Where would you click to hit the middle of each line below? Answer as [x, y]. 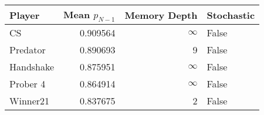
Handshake [32, 67]
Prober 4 [28, 84]
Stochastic [231, 15]
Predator [28, 50]
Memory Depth [161, 15]
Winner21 [30, 101]
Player [25, 15]
